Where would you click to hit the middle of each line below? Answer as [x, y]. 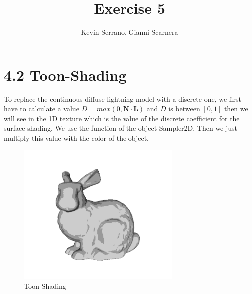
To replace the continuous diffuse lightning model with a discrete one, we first [123, 98]
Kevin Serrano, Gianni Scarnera [129, 32]
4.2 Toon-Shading [65, 74]
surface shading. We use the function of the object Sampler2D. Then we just [121, 128]
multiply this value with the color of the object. [77, 138]
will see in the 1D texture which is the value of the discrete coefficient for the [122, 118]
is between [184, 108]
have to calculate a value [42, 108]
